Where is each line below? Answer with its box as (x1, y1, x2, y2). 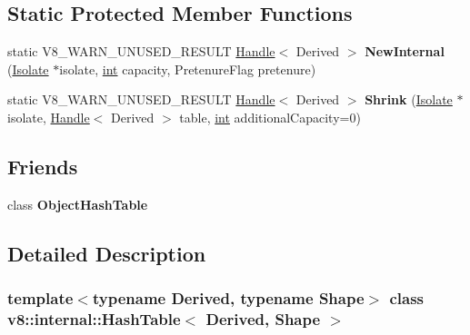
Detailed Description (7, 239, 206, 267)
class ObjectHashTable (7, 194, 148, 213)
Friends (7, 152, 78, 180)
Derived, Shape (205, 308, 321, 330)
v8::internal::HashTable (7, 308, 181, 330)
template (7, 287, 74, 310)
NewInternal (365, 42, 445, 61)
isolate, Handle (7, 107, 90, 126)
